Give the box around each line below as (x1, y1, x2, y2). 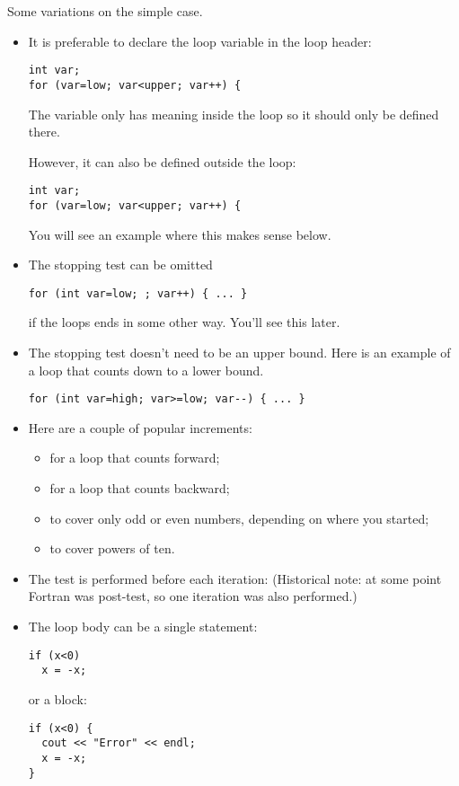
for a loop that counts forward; (49, 448, 220, 467)
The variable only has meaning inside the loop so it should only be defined (28, 104, 439, 123)
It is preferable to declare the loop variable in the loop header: (28, 31, 372, 50)
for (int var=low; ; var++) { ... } (28, 287, 248, 300)
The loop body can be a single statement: (28, 617, 258, 636)
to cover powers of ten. (49, 539, 175, 558)
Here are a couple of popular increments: (28, 418, 252, 437)
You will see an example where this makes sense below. (28, 225, 331, 243)
